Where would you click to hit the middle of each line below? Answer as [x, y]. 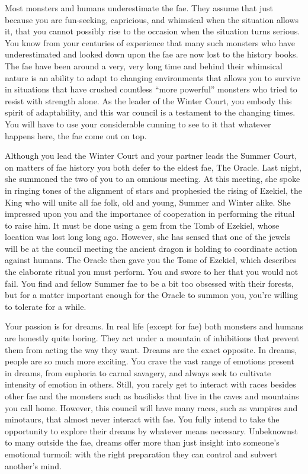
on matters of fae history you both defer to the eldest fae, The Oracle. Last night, [153, 167]
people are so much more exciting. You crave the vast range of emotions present [150, 361]
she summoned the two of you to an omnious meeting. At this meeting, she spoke [153, 179]
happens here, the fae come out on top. [76, 135]
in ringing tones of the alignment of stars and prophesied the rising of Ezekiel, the [154, 190]
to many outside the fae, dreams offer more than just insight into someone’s [142, 442]
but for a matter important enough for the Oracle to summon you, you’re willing [152, 295]
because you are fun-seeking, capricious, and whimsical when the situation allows [152, 19]
